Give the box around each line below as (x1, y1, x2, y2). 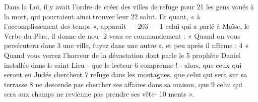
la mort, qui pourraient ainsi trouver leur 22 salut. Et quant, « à (4, 11, 200, 21)
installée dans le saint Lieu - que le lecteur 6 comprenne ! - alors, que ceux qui (4, 59, 242, 70)
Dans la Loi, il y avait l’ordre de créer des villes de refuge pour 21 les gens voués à (4, 1, 254, 11)
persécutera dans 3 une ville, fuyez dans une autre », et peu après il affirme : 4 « (4, 40, 249, 51)
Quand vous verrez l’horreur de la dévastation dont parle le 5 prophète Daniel (4, 50, 241, 60)
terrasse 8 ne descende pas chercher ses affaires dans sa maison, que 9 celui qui (4, 79, 243, 89)
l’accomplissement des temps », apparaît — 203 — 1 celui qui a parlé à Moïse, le (4, 21, 250, 31)
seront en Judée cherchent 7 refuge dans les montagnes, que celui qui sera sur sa (4, 69, 248, 80)
